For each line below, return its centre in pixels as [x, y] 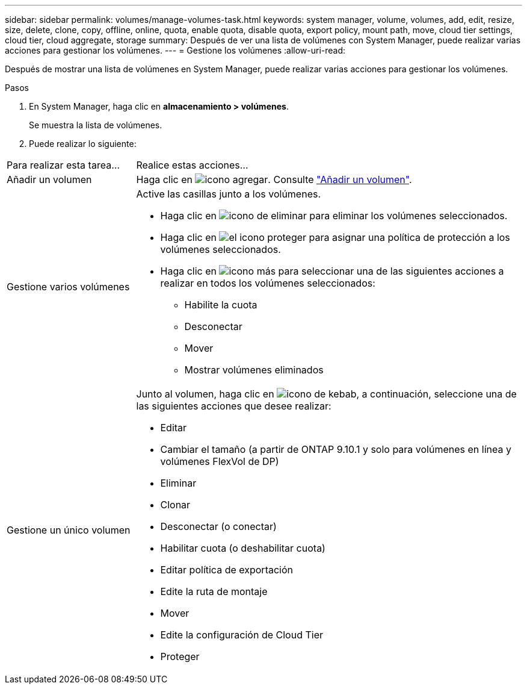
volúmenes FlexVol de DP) [220, 461]
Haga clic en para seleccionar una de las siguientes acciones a [332, 271]
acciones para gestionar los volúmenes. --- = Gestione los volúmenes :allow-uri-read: [175, 50]
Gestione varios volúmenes [68, 287]
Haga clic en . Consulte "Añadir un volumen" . [274, 179]
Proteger [180, 656]
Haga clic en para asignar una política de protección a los [335, 237]
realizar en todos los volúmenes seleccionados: [268, 283]
